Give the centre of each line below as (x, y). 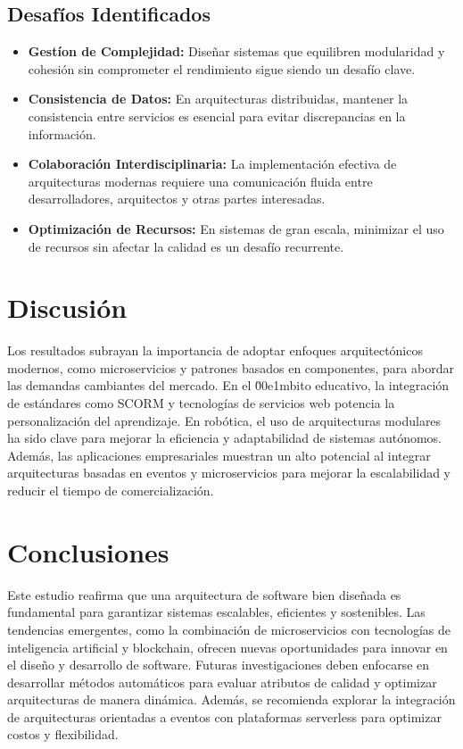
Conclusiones (88, 551)
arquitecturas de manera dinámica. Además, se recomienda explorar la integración (231, 699)
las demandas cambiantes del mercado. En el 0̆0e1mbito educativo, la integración (228, 385)
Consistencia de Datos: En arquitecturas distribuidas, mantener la (218, 99)
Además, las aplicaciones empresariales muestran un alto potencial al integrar (219, 455)
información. (62, 133)
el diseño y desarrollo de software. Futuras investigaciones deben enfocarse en (219, 665)
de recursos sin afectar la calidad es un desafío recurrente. (186, 246)
